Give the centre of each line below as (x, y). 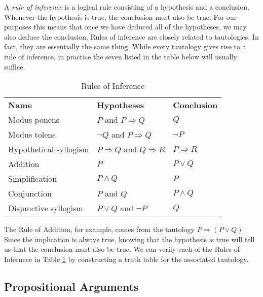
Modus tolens (32, 135)
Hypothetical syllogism (49, 149)
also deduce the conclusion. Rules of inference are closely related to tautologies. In (131, 36)
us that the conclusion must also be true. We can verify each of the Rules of (122, 249)
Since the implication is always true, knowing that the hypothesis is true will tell (129, 239)
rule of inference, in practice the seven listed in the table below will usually (121, 56)
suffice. (15, 66)
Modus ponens (34, 120)
